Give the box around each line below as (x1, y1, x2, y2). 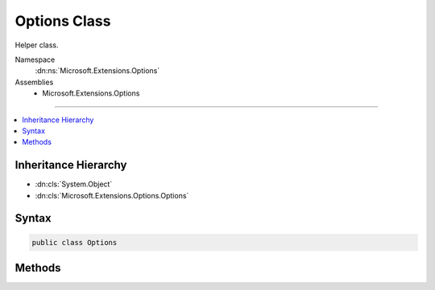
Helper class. (14, 40, 59, 50)
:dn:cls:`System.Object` (35, 179, 113, 189)
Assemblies (14, 77, 54, 87)
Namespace (14, 55, 56, 64)
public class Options (31, 238, 118, 247)
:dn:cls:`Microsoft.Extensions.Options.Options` (35, 190, 189, 200)
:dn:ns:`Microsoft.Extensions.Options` (35, 66, 160, 76)
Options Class (14, 12, 111, 30)
